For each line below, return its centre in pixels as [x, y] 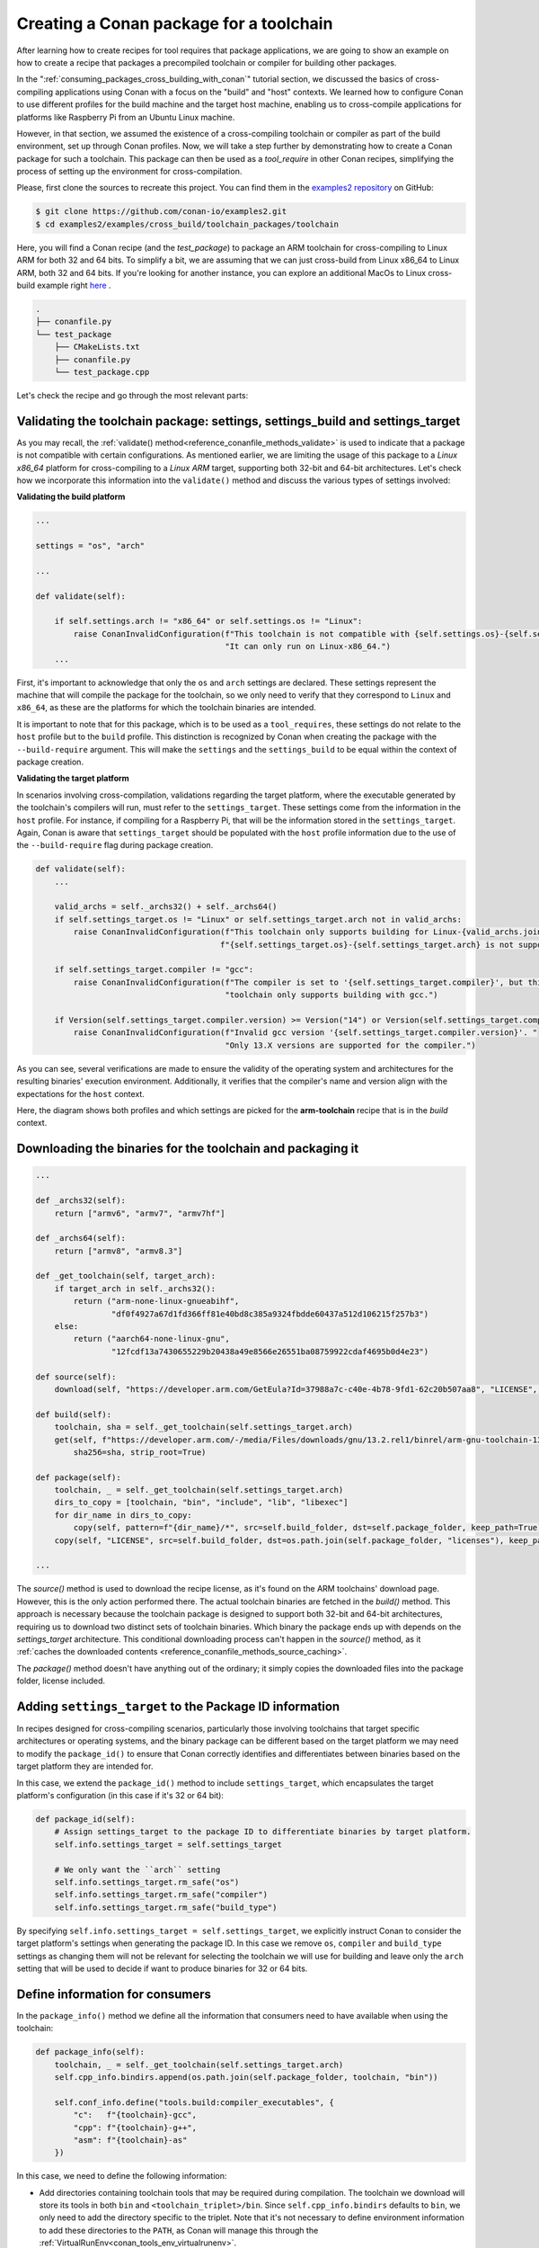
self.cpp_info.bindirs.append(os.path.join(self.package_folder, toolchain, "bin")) [247, 2077]
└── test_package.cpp [102, 372]
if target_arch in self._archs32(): [135, 1289]
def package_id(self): [85, 1820]
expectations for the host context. [81, 1093]
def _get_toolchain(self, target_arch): [125, 1276]
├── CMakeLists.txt [97, 347]
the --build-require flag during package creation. [115, 845]
